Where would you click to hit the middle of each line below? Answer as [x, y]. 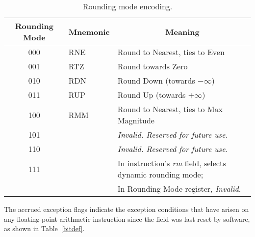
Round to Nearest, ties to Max [170, 109]
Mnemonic [89, 31]
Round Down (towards [156, 80]
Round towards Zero [153, 66]
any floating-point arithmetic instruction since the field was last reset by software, [127, 219]
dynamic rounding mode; [160, 174]
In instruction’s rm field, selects [172, 163]
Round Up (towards [152, 95]
